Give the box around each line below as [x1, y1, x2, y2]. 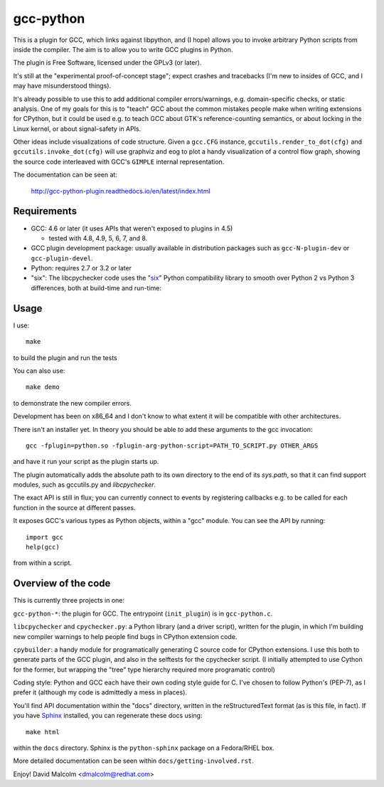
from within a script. [13, 559, 73, 567]
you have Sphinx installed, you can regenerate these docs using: [13, 712, 203, 720]
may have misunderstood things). [13, 82, 112, 90]
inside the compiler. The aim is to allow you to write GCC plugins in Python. [13, 45, 233, 53]
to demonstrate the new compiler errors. [13, 398, 132, 407]
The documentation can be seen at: [13, 171, 117, 179]
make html [26, 728, 60, 736]
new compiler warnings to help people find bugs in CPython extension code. [13, 632, 238, 640]
